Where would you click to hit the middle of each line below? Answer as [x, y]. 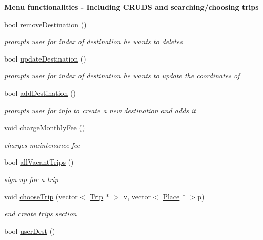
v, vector [137, 196]
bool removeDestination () [45, 24]
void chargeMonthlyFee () [45, 127]
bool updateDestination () [45, 58]
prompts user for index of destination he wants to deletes [94, 41]
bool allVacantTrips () [39, 162]
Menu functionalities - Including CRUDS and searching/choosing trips [131, 7]
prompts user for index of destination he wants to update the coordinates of [122, 76]
